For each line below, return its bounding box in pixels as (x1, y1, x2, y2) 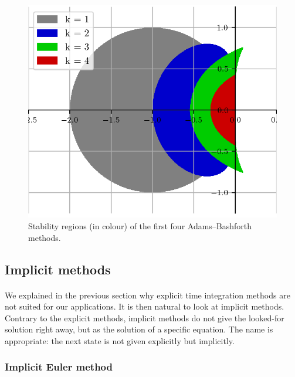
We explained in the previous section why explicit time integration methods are (5, 288, 290, 301)
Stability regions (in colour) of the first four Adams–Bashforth (28, 220, 252, 232)
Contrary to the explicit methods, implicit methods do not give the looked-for (5, 311, 284, 324)
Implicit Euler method (5, 359, 113, 374)
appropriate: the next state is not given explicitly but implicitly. (5, 334, 235, 347)
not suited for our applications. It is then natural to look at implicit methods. (5, 300, 284, 313)
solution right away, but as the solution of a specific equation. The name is (5, 323, 273, 335)
